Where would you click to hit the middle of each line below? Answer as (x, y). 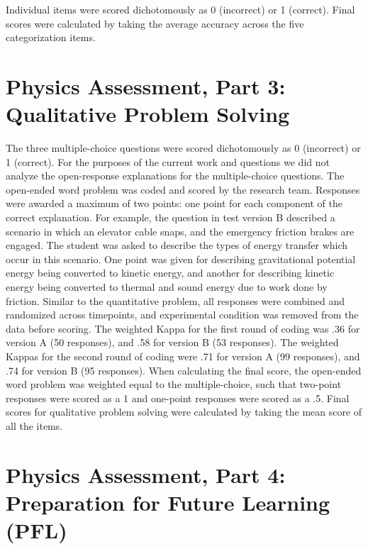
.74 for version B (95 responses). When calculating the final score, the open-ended (184, 370)
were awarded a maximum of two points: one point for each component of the (174, 203)
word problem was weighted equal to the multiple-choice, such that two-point (174, 384)
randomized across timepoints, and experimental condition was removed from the (182, 315)
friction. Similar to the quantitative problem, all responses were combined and (175, 300)
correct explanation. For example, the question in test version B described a (171, 217)
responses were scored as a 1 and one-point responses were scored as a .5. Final (178, 398)
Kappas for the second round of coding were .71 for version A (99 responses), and (183, 356)
